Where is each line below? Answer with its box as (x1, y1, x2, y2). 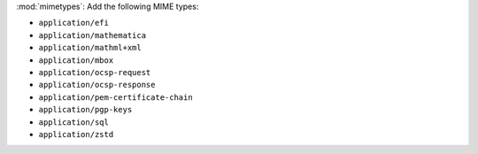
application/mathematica (38, 30, 146, 40)
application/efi (38, 18, 110, 28)
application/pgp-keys (38, 104, 133, 115)
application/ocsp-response (38, 80, 156, 90)
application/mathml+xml (38, 42, 142, 53)
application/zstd (38, 129, 114, 139)
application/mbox (38, 55, 114, 65)
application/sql (38, 117, 110, 127)
